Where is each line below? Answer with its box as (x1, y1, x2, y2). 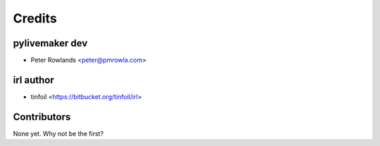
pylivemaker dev (13, 37, 88, 49)
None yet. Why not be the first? (13, 129, 104, 138)
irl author (13, 74, 54, 86)
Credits (13, 11, 58, 26)
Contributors (13, 111, 71, 123)
